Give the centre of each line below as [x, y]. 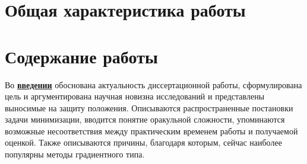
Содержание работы [81, 56]
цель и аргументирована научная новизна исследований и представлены [135, 96]
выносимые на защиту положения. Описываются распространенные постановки [149, 107]
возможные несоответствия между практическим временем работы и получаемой [151, 131]
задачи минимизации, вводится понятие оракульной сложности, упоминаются [145, 119]
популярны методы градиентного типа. [75, 154]
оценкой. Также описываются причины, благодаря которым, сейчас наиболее [143, 142]
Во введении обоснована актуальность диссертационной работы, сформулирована [153, 84]
